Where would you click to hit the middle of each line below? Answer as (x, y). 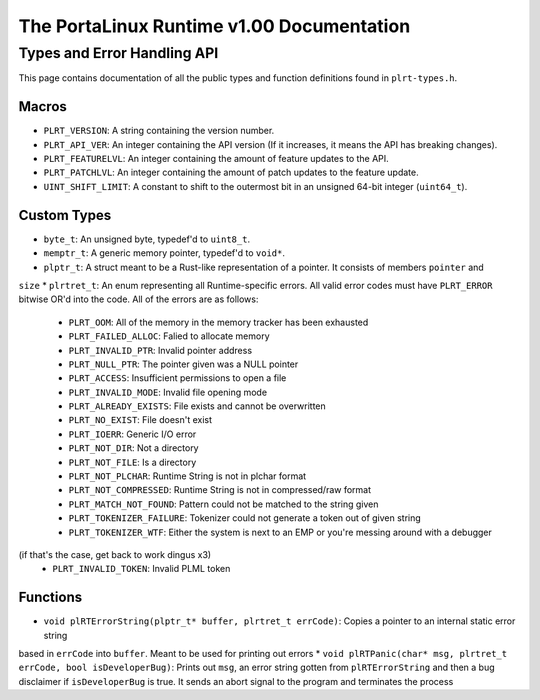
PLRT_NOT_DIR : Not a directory (133, 448)
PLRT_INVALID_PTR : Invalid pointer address (160, 350)
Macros (42, 106)
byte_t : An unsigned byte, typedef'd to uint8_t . (146, 239)
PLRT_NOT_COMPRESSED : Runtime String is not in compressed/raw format (220, 490)
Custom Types (65, 215)
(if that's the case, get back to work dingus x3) (115, 554)
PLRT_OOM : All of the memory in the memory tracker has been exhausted (218, 322)
